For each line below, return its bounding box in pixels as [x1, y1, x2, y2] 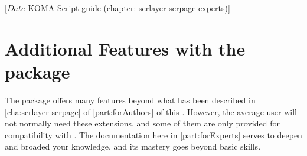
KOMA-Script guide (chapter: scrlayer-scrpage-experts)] [28, 2, 230, 14]
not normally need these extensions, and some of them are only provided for [5, 117, 280, 129]
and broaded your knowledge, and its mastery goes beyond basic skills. [5, 140, 261, 152]
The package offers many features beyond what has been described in [5, 93, 256, 106]
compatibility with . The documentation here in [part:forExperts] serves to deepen [5, 128, 302, 141]
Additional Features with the [5, 36, 246, 60]
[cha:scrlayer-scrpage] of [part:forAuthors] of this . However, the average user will [5, 105, 298, 118]
